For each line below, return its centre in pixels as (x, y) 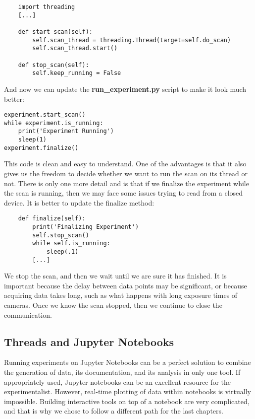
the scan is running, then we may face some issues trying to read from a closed (124, 193)
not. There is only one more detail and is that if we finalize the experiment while (127, 183)
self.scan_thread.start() (75, 48)
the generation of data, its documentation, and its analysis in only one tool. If (122, 372)
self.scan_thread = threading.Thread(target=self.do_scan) (132, 40)
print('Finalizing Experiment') (86, 227)
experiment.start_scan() (45, 115)
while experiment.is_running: (54, 123)
